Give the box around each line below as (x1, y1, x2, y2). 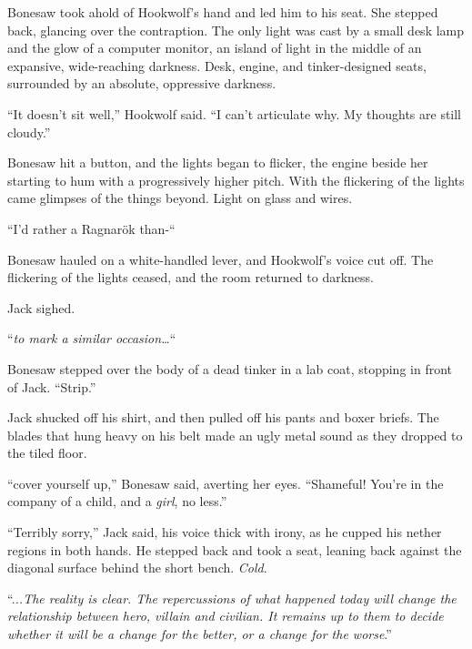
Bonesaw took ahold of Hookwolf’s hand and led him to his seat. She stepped (7, 3, 438, 21)
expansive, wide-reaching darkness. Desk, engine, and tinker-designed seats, (7, 56, 427, 75)
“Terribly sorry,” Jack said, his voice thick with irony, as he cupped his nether (7, 522, 442, 542)
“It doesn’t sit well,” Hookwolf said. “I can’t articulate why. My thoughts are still (7, 104, 462, 123)
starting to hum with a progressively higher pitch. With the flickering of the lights (7, 170, 465, 189)
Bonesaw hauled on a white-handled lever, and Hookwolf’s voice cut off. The (7, 249, 434, 269)
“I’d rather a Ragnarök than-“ (7, 218, 176, 238)
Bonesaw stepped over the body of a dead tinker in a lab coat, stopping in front (7, 359, 453, 378)
